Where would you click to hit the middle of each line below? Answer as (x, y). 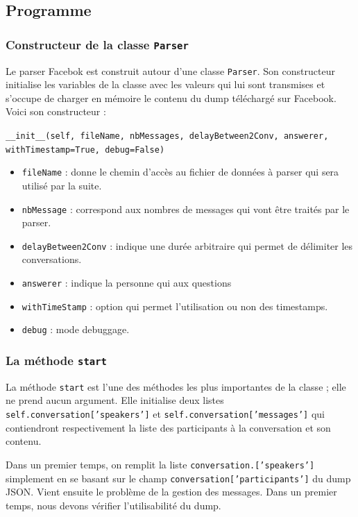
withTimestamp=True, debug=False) (85, 150)
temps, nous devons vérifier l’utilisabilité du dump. (113, 505)
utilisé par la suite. (62, 185)
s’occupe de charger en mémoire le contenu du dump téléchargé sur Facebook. (171, 98)
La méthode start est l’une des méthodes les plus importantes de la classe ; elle (176, 386)
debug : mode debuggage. (76, 329)
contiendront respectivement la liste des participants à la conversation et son (168, 427)
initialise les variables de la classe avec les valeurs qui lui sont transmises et (165, 84)
